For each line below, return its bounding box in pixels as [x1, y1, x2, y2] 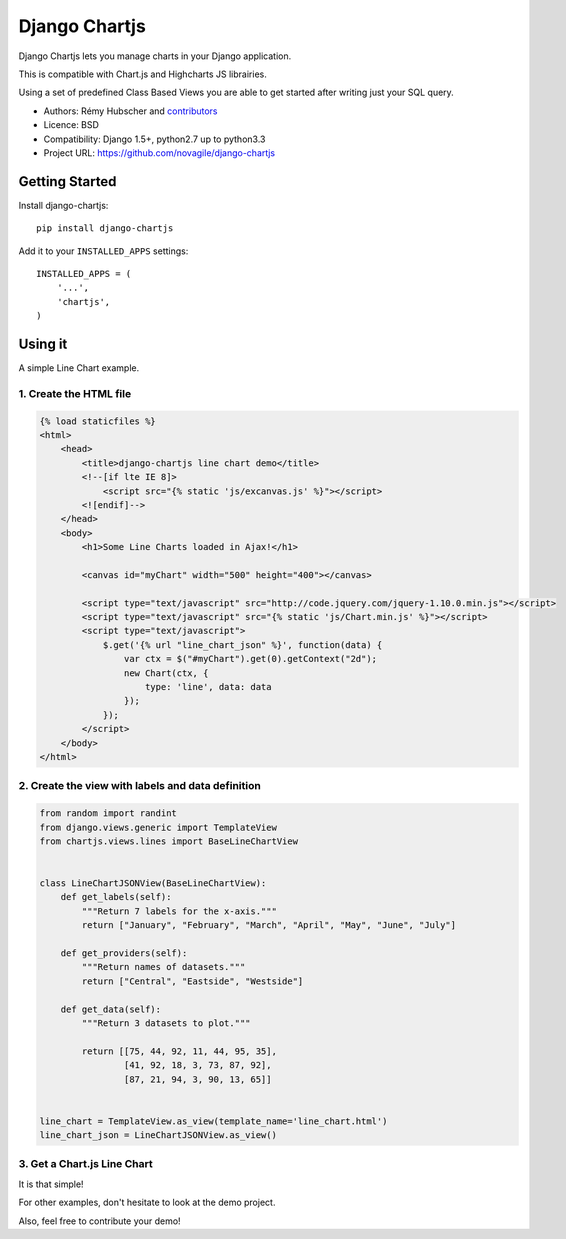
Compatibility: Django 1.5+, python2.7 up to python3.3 [43, 133, 266, 145]
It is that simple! [18, 1178, 84, 1190]
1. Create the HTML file [18, 386, 132, 400]
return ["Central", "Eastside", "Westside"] [81, 975, 304, 987]
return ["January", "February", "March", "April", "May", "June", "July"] [81, 920, 457, 931]
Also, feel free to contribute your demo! [18, 1215, 181, 1227]
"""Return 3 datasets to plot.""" [81, 1017, 251, 1029]
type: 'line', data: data [145, 681, 272, 693]
